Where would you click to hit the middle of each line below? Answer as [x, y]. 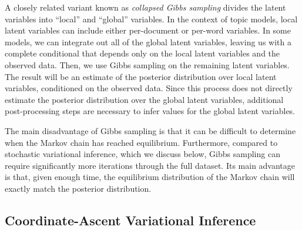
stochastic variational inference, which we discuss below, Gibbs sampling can [142, 154]
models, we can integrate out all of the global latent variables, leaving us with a [148, 41]
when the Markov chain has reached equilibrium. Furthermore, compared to [141, 142]
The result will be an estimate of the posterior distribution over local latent [141, 76]
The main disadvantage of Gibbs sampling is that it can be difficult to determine [150, 130]
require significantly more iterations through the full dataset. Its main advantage [150, 165]
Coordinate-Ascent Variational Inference [130, 220]
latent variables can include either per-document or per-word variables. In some [148, 30]
